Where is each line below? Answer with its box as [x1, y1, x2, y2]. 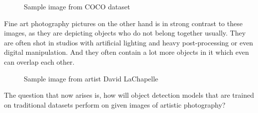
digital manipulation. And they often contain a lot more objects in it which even [4, 47, 249, 57]
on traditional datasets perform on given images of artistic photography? [4, 99, 226, 110]
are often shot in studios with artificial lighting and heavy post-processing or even [4, 37, 254, 47]
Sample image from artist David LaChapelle [24, 73, 159, 83]
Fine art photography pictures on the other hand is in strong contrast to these [4, 18, 243, 28]
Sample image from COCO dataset [24, 1, 130, 11]
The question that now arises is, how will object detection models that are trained [4, 90, 254, 100]
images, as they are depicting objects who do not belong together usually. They [4, 28, 246, 38]
